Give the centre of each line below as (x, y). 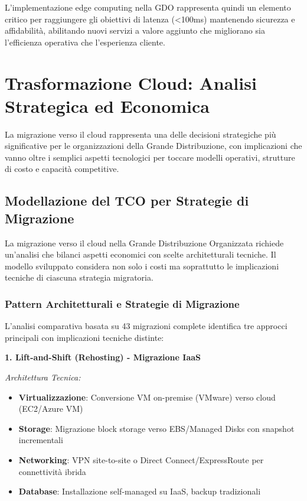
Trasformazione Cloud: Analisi (131, 82)
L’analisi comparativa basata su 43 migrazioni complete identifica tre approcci (146, 326)
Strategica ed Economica (107, 105)
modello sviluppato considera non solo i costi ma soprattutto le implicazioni (142, 266)
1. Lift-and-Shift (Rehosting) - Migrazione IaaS (103, 357)
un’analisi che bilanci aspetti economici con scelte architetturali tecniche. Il (141, 254)
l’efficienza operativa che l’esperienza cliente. (85, 42)
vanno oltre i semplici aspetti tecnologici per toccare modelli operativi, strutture (150, 157)
